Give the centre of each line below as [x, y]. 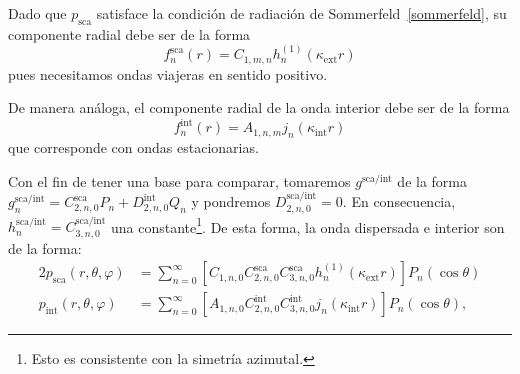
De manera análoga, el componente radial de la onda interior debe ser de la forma [259, 107]
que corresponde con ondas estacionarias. [133, 147]
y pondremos [231, 201]
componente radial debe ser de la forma [129, 33]
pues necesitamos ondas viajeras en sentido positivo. [168, 73]
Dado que [37, 13]
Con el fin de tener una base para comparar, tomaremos [179, 180]
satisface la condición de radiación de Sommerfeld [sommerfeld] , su [301, 13]
